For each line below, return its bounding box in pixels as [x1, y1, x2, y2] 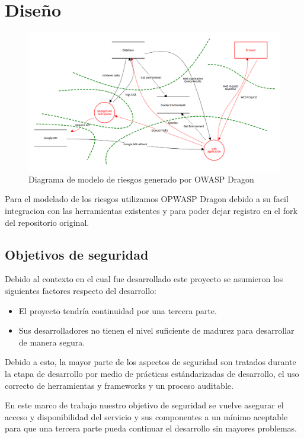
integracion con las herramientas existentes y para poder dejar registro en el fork [5, 204, 297, 217]
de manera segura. [18, 335, 85, 348]
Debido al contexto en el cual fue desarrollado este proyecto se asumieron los [5, 273, 283, 285]
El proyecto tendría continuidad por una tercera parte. [18, 304, 217, 316]
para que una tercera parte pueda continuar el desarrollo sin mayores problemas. [5, 422, 297, 434]
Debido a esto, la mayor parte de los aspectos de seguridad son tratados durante [5, 356, 296, 368]
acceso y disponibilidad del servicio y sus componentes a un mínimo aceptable [5, 410, 288, 423]
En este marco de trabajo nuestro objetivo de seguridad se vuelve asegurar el [5, 399, 284, 411]
